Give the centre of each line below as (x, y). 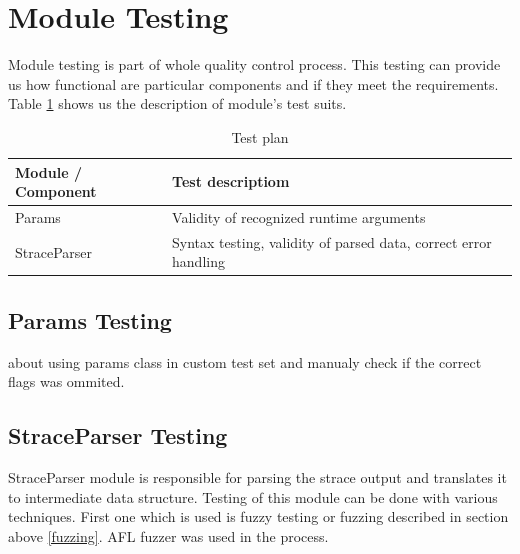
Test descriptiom (231, 181)
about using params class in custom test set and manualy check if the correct (245, 361)
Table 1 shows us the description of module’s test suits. (177, 103)
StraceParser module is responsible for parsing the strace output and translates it (257, 477)
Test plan (260, 136)
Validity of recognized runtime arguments (299, 216)
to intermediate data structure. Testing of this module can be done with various (253, 496)
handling (198, 261)
